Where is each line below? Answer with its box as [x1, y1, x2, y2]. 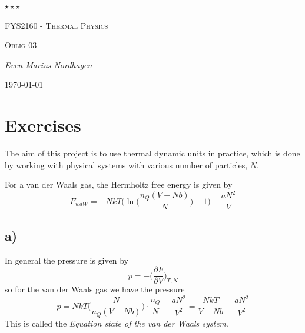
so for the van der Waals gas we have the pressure [5, 283, 185, 295]
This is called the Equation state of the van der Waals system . [5, 317, 228, 329]
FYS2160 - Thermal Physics [5, 19, 108, 31]
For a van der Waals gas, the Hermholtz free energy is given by [5, 178, 233, 191]
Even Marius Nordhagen [5, 58, 92, 71]
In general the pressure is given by [5, 254, 128, 266]
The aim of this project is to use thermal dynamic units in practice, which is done [5, 147, 300, 159]
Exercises [5, 113, 81, 137]
